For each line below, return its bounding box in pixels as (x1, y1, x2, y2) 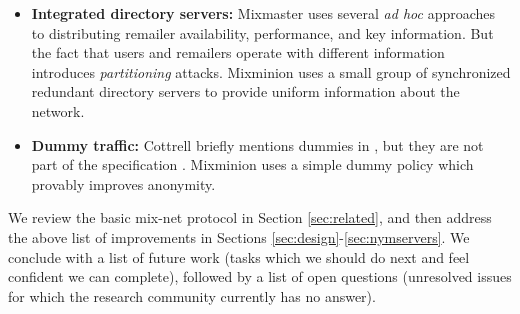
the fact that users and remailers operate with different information (31, 42, 445, 63)
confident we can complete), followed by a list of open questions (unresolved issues (8, 266, 512, 287)
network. (31, 100, 85, 121)
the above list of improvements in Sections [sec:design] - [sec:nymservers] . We (8, 226, 470, 247)
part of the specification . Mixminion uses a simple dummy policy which (31, 154, 474, 175)
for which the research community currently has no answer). (8, 285, 376, 306)
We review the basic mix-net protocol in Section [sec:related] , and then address (8, 207, 492, 228)
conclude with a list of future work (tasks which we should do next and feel (8, 246, 470, 267)
